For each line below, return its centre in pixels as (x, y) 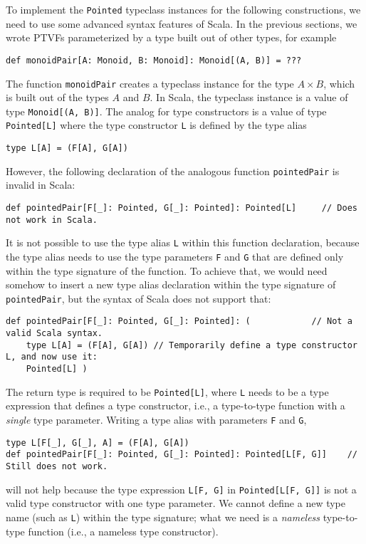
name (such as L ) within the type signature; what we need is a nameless (163, 517)
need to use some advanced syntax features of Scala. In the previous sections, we (182, 23)
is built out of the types (57, 97)
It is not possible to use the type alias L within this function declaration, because (183, 242)
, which (339, 83)
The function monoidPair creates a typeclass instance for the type (150, 83)
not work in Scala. (52, 220)
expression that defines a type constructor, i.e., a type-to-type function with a (176, 406)
